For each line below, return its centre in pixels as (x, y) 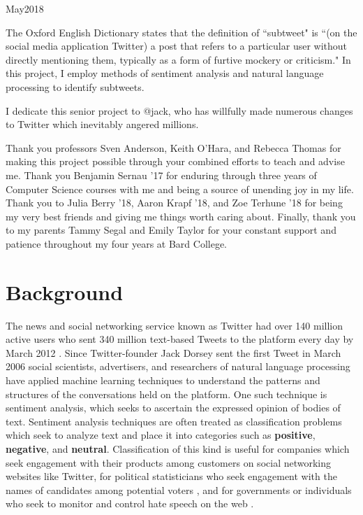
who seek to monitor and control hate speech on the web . (130, 503)
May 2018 (25, 8)
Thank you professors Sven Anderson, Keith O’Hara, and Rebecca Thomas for (173, 147)
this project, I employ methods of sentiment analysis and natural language (165, 73)
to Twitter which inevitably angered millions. (102, 124)
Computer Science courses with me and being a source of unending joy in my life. (180, 189)
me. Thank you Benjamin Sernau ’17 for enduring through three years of (161, 175)
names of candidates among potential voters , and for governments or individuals (179, 489)
